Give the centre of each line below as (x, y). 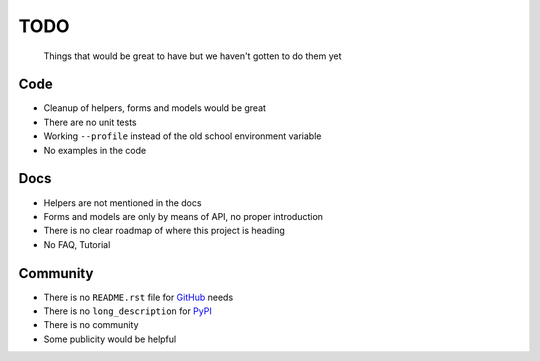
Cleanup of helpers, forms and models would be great (155, 108)
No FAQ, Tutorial (77, 244)
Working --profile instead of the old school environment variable (182, 136)
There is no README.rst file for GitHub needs (138, 297)
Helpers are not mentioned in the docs (122, 202)
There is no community (91, 325)
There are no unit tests (90, 122)
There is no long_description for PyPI (127, 311)
